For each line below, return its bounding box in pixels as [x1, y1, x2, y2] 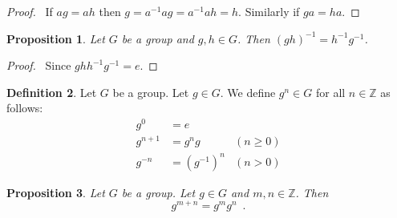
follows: [6, 99, 43, 116]
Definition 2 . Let [6, 83, 97, 100]
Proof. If [6, 3, 53, 19]
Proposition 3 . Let [6, 184, 105, 200]
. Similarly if [238, 3, 300, 19]
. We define [220, 83, 276, 100]
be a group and [121, 30, 194, 46]
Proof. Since [6, 57, 71, 74]
